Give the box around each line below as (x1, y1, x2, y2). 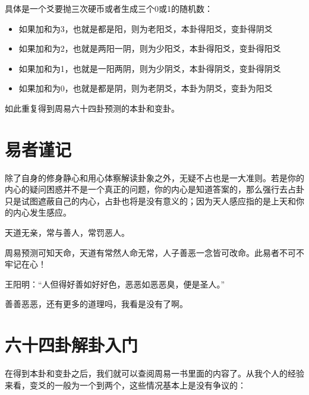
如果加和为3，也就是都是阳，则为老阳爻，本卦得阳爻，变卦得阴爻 (18, 22, 273, 34)
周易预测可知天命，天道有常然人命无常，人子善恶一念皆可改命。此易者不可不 (5, 246, 304, 258)
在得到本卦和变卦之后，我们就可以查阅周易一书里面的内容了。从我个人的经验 (5, 367, 304, 380)
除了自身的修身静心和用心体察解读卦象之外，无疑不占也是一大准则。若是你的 (5, 171, 304, 184)
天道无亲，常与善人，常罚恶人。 (5, 226, 130, 239)
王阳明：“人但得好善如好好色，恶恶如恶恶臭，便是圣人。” (5, 277, 225, 290)
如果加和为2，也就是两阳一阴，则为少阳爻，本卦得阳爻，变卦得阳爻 (18, 42, 281, 55)
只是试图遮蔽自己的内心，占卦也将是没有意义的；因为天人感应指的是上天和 (5, 194, 296, 207)
